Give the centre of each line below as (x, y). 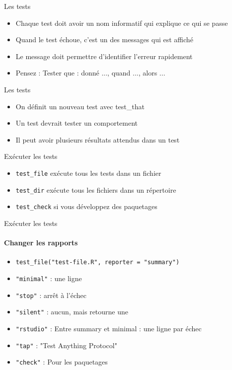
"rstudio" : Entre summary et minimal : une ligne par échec (109, 328)
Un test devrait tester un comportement (77, 123)
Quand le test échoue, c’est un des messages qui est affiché (104, 39)
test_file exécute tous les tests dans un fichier (88, 173)
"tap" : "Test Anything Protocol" (66, 345)
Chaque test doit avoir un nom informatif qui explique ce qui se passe (122, 23)
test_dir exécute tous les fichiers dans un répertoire (96, 189)
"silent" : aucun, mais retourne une (72, 312)
